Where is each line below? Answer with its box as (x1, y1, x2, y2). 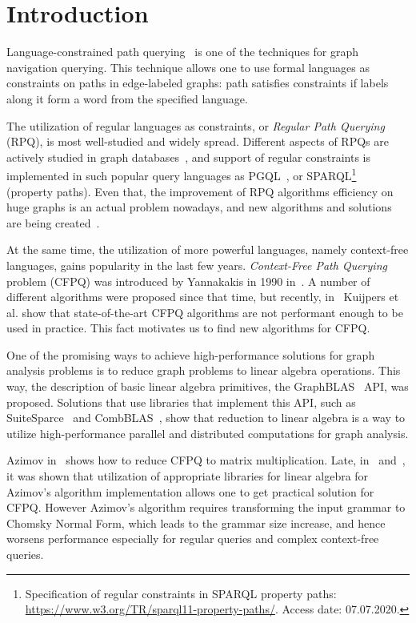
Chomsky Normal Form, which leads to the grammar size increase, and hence (6, 514, 386, 531)
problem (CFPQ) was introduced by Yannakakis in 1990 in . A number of (6, 272, 370, 289)
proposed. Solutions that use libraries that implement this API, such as (6, 393, 356, 410)
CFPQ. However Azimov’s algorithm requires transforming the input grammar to (6, 499, 406, 516)
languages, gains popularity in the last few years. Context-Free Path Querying (6, 256, 387, 273)
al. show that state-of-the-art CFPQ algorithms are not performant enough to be (6, 303, 403, 320)
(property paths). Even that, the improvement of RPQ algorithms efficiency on (6, 183, 394, 199)
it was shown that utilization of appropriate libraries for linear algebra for (6, 468, 369, 484)
